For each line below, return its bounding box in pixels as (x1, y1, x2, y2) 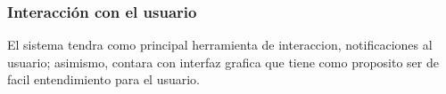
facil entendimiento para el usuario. (7, 70, 201, 89)
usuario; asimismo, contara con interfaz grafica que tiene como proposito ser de (7, 52, 439, 71)
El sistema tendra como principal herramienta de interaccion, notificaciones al (7, 35, 433, 54)
